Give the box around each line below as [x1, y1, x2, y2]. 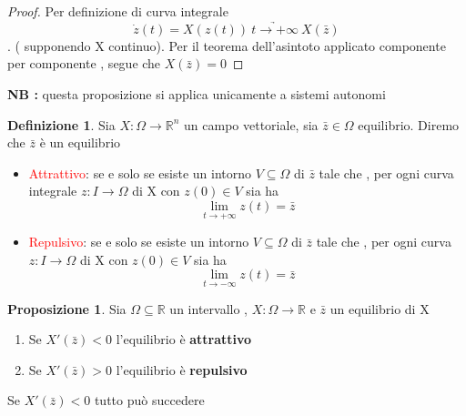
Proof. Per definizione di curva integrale [7, 2, 228, 20]
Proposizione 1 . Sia [7, 299, 127, 318]
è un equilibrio [39, 133, 121, 152]
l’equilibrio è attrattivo [116, 330, 252, 349]
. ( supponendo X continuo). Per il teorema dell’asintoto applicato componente [7, 36, 446, 55]
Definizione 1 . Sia [7, 115, 116, 134]
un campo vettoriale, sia [184, 115, 319, 134]
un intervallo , [169, 299, 248, 318]
